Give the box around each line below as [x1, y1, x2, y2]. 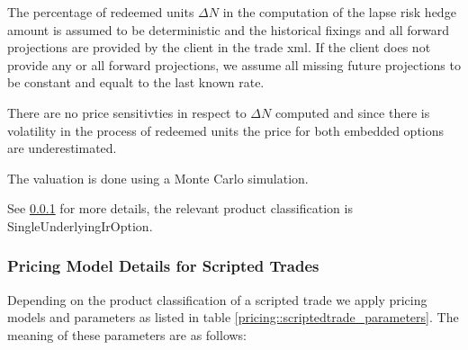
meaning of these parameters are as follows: [7, 325, 247, 344]
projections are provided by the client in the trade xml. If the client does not [7, 38, 431, 57]
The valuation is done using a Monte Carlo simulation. [7, 168, 309, 187]
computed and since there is [274, 103, 430, 121]
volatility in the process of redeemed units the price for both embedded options [7, 121, 445, 139]
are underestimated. [7, 139, 117, 157]
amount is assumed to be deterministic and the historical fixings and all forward [7, 20, 450, 39]
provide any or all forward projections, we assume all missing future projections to [7, 55, 461, 74]
